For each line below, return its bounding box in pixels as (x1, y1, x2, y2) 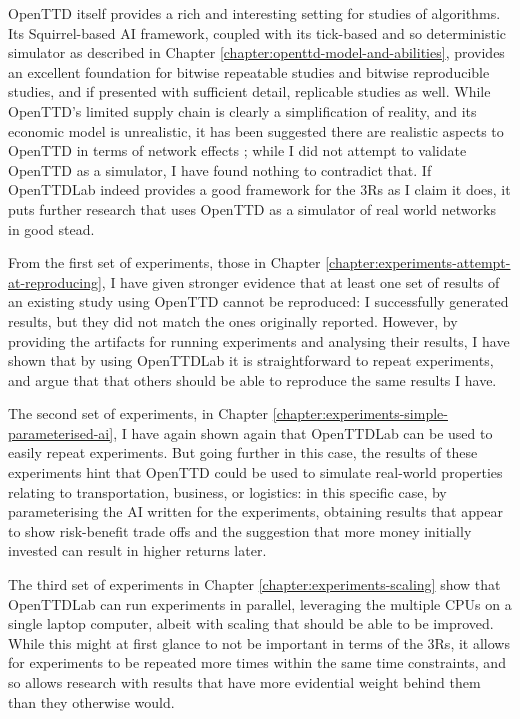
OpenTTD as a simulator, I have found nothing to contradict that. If (8, 159, 432, 180)
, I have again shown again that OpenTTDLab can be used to (113, 422, 493, 443)
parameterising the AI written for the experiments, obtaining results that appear (8, 501, 503, 522)
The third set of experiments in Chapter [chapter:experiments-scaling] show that (8, 574, 501, 595)
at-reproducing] (8, 271, 102, 292)
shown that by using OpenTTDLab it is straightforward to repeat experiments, (8, 350, 494, 371)
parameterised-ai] (8, 422, 114, 443)
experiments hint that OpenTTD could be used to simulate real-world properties (8, 462, 503, 483)
